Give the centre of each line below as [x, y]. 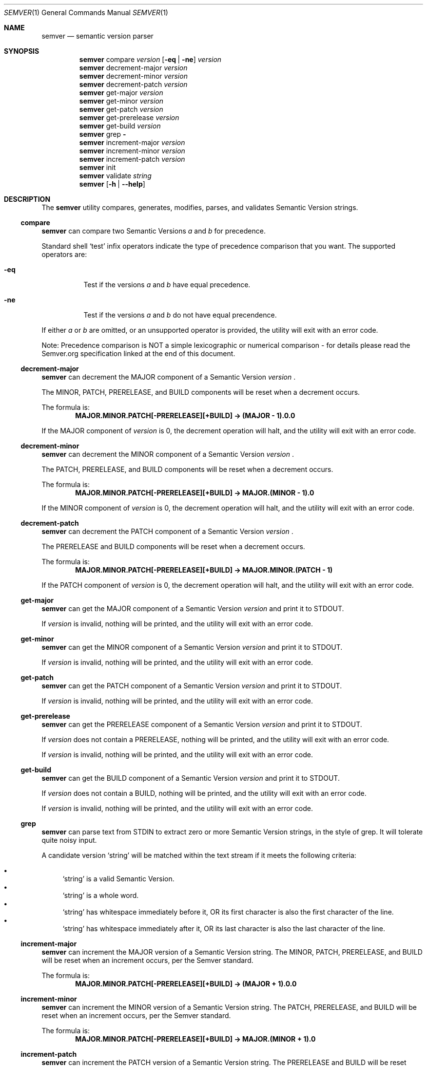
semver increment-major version [132, 142]
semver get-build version [120, 126]
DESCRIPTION [27, 199]
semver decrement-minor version [133, 76]
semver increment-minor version [132, 151]
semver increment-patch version [132, 159]
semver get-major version [121, 93]
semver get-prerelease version [129, 117]
